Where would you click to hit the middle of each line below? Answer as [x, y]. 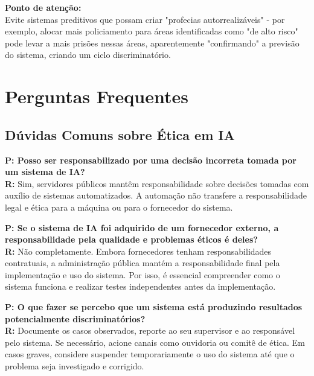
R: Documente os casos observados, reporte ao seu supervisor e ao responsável [150, 330]
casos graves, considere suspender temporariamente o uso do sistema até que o [150, 354]
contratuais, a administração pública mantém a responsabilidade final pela [143, 263]
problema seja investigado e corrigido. [75, 366]
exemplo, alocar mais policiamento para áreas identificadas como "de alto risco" [152, 31]
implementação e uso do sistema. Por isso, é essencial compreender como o [143, 274]
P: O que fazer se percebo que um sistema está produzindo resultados [154, 307]
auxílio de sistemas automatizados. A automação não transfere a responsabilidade [156, 195]
